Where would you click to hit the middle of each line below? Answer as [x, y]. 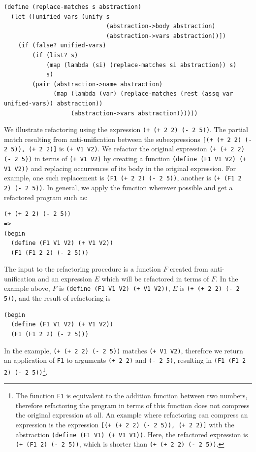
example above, [27, 288]
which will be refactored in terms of [155, 278]
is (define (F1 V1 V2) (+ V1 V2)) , [115, 288]
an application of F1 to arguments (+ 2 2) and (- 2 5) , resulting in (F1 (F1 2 [125, 360]
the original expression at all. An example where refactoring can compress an [132, 415]
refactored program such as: [46, 197]
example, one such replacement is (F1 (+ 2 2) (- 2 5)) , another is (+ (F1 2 [123, 178]
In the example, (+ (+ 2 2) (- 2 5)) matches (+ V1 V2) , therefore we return [124, 350]
